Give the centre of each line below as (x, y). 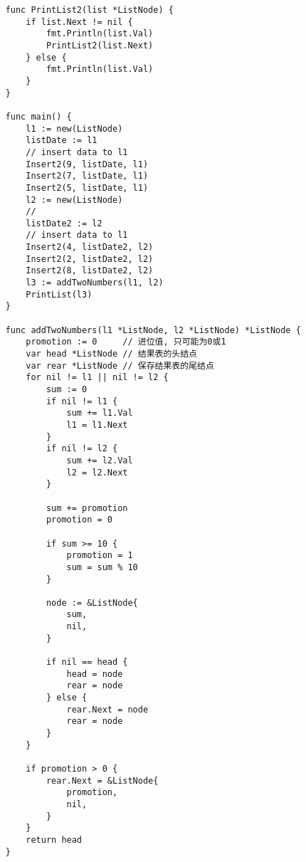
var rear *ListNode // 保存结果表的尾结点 (120, 366)
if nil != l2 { (82, 449)
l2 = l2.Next (97, 472)
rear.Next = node (107, 709)
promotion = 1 (100, 556)
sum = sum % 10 (102, 567)
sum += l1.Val (100, 413)
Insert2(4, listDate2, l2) (90, 247)
